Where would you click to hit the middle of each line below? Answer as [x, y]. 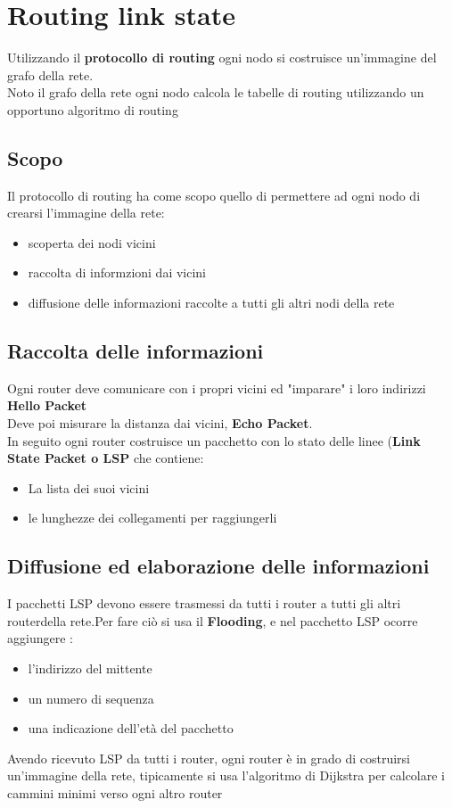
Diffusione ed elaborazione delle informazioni [218, 566]
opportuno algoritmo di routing [93, 109]
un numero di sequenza [91, 698]
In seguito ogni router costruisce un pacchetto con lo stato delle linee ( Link [214, 440]
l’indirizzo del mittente [90, 668]
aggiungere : [40, 638]
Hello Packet [47, 405]
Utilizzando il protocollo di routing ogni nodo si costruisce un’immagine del [222, 58]
